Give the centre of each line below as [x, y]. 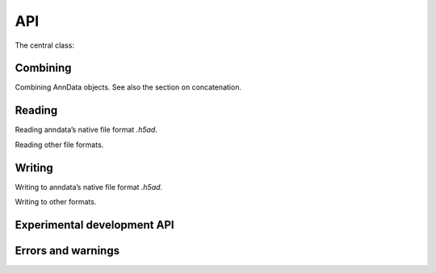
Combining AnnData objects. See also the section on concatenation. [128, 87]
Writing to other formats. [56, 202]
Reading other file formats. [59, 145]
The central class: [44, 45]
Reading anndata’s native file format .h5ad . [86, 130]
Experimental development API [94, 225]
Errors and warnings [67, 250]
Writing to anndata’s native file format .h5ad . [89, 187]
